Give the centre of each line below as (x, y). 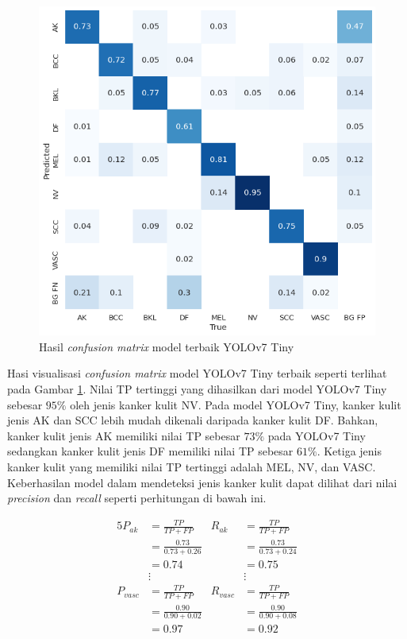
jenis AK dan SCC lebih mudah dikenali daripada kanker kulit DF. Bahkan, (193, 420)
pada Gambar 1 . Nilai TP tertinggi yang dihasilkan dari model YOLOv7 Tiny (197, 389)
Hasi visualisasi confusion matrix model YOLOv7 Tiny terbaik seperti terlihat (197, 373)
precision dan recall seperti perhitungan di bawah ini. (137, 498)
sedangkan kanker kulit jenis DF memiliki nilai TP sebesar (150, 451)
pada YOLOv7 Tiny (317, 435)
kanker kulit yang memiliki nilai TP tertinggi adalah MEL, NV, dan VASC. (192, 467)
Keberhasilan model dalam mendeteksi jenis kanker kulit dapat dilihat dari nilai (202, 482)
